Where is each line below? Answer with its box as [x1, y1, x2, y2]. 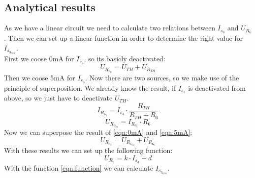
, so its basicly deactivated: [84, 53, 165, 64]
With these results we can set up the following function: [4, 145, 173, 155]
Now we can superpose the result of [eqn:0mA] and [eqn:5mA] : [4, 127, 192, 137]
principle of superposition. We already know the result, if [4, 82, 176, 93]
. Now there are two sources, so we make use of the [85, 72, 239, 82]
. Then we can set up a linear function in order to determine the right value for [4, 33, 243, 43]
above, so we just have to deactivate [4, 93, 113, 103]
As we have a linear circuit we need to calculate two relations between [4, 23, 216, 33]
